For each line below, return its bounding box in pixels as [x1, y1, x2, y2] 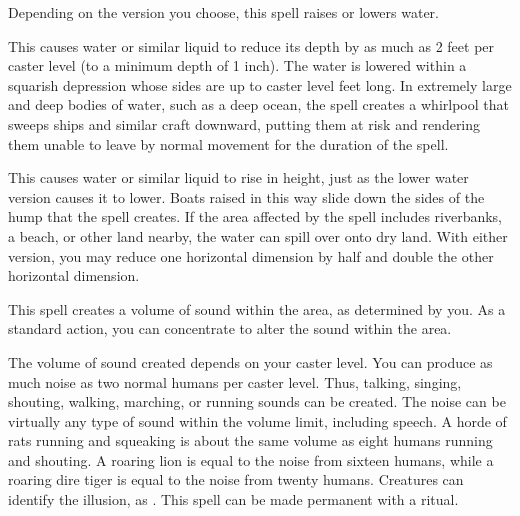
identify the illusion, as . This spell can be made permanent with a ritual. [8, 489, 459, 510]
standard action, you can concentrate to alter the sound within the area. [8, 318, 452, 339]
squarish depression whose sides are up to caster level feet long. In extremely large [8, 74, 512, 95]
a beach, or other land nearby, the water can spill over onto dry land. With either [8, 225, 508, 246]
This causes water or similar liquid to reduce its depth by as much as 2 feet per [8, 35, 495, 56]
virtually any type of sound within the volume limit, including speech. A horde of [8, 410, 507, 431]
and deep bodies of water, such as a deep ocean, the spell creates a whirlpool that [8, 94, 509, 115]
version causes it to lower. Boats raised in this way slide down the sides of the [8, 186, 485, 207]
